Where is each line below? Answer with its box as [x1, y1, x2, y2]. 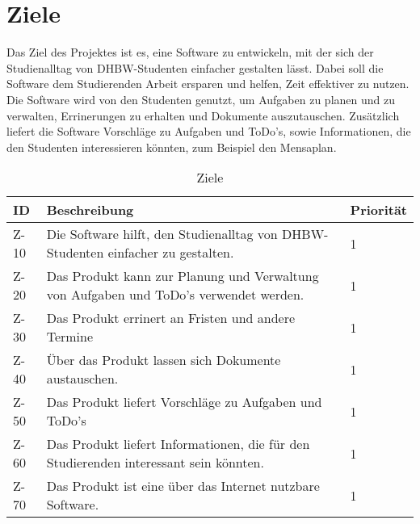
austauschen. [46, 369, 119, 388]
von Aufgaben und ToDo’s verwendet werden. [46, 285, 304, 304]
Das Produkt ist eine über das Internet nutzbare [46, 476, 320, 496]
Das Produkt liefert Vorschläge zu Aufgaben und [46, 392, 322, 412]
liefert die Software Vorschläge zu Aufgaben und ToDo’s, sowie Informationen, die [6, 123, 411, 140]
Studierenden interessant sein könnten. [46, 453, 264, 472]
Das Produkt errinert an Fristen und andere [46, 308, 296, 328]
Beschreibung [46, 200, 134, 220]
